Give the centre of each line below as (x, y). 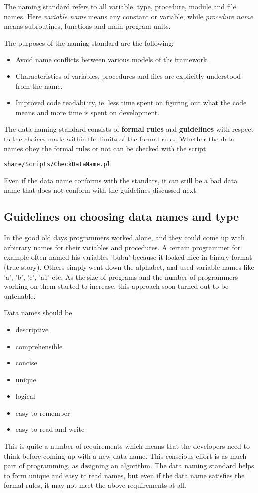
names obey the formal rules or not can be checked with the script (105, 148)
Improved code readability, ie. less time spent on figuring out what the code (131, 103)
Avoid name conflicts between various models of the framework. (112, 59)
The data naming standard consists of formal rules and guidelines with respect (129, 129)
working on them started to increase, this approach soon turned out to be (116, 286)
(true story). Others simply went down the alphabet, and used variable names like (129, 266)
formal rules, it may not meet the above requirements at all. (95, 485)
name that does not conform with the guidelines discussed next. (101, 190)
